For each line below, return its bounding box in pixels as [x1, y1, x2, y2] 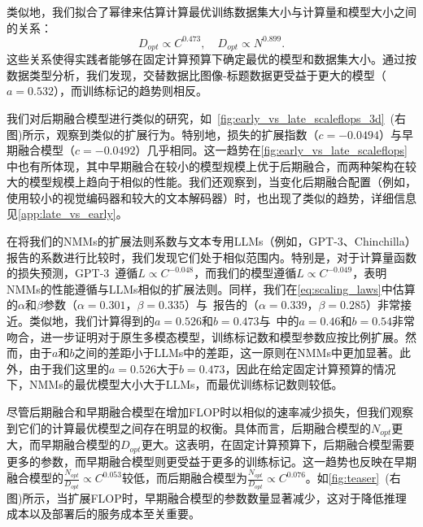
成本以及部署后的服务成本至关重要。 [7, 505, 200, 522]
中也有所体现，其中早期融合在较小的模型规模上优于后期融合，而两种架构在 [7, 157, 405, 174]
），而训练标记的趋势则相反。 [53, 82, 207, 99]
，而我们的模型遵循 [194, 264, 297, 281]
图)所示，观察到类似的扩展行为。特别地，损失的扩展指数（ [7, 125, 319, 142]
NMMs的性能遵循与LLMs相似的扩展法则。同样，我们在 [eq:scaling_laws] [7, 280, 382, 297]
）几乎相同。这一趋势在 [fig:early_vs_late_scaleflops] [135, 142, 408, 159]
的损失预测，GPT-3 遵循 [7, 264, 138, 281]
